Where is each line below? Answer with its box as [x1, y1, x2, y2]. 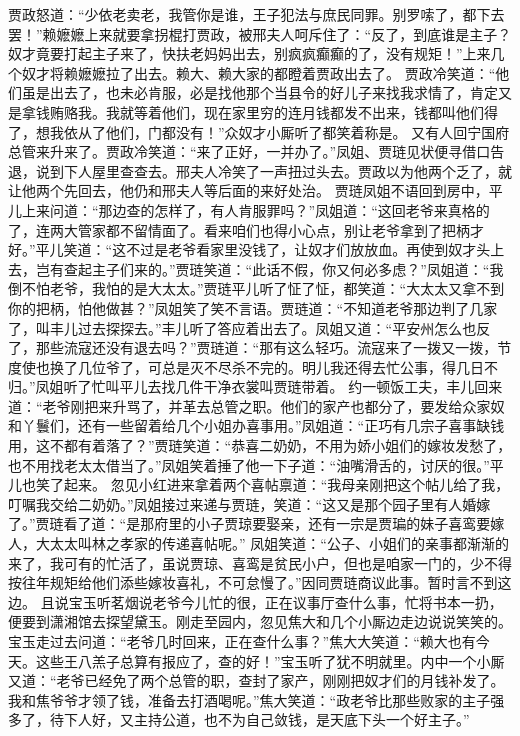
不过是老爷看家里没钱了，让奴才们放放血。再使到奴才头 [126, 239, 491, 260]
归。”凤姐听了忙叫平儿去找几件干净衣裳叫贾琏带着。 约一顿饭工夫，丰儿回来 [8, 376, 503, 397]
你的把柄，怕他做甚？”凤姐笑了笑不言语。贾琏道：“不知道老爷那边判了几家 [8, 297, 498, 318]
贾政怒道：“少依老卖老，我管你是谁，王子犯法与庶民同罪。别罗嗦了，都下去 [8, 4, 505, 24]
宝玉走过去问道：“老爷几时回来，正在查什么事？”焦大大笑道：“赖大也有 [8, 631, 476, 651]
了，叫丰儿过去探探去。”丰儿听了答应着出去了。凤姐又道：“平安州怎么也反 [8, 317, 491, 338]
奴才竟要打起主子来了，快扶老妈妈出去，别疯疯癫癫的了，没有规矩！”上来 [8, 43, 491, 64]
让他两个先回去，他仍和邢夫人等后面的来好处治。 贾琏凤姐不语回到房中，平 [8, 180, 503, 201]
